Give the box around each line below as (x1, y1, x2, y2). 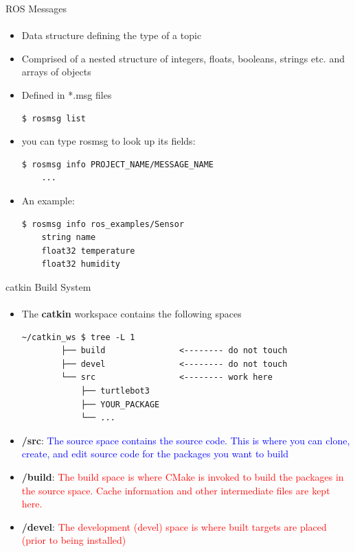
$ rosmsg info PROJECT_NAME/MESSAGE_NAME (21, 159, 214, 169)
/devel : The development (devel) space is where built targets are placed (21, 519, 327, 533)
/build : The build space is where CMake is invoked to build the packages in (21, 470, 344, 484)
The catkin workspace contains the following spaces (21, 307, 242, 321)
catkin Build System (5, 279, 91, 293)
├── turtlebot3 (80, 386, 150, 396)
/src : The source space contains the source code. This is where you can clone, (21, 433, 350, 447)
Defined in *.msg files (21, 87, 112, 101)
